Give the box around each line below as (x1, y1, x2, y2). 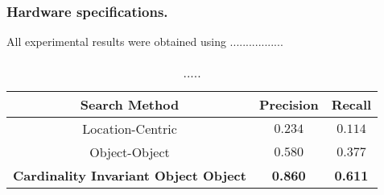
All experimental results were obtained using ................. (6, 33, 283, 50)
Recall (331, 94, 372, 114)
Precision (258, 94, 319, 114)
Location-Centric (82, 118, 177, 138)
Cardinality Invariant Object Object (13, 165, 246, 185)
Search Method (80, 94, 180, 114)
